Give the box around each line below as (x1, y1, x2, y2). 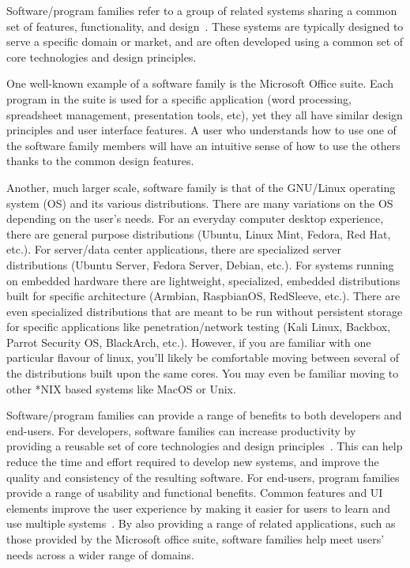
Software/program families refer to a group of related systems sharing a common (6, 2, 397, 18)
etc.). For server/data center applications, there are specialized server (6, 241, 341, 258)
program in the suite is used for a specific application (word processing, (6, 90, 352, 107)
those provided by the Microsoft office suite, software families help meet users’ (6, 531, 385, 547)
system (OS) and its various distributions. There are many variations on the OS (6, 194, 393, 211)
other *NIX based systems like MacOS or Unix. (6, 380, 236, 397)
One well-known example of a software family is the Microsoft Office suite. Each (6, 75, 394, 92)
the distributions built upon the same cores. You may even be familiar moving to (6, 365, 399, 382)
